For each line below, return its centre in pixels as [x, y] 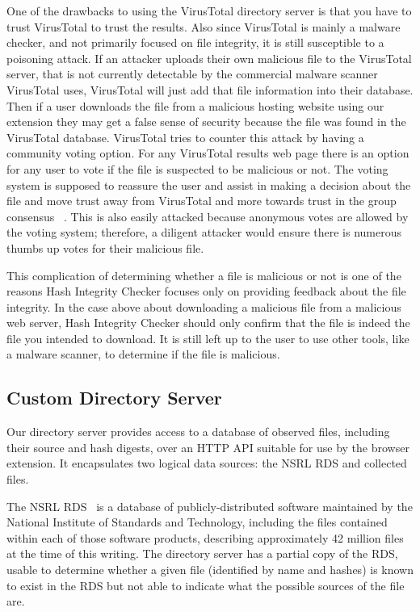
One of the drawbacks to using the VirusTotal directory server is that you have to [209, 10]
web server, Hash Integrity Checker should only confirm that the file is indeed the [208, 323]
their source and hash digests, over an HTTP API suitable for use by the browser [208, 447]
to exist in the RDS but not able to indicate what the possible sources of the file [206, 585]
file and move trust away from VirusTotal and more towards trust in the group [202, 201]
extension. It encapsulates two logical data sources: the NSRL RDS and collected [207, 463]
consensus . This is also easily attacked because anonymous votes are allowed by [208, 216]
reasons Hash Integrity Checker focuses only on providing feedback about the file [206, 291]
